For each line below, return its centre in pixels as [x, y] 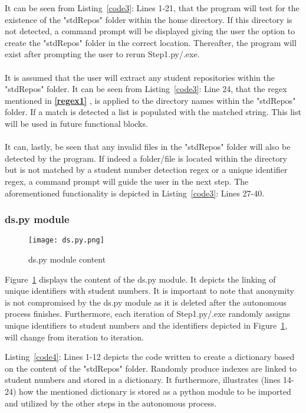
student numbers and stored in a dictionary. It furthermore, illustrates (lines [143, 380]
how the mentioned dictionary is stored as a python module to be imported [155, 391]
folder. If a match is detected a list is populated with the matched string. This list [153, 112]
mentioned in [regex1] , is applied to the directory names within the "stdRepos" [150, 100]
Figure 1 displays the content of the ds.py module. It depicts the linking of [140, 279]
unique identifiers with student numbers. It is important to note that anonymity [149, 291]
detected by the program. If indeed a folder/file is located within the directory [146, 158]
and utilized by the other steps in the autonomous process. [111, 403]
